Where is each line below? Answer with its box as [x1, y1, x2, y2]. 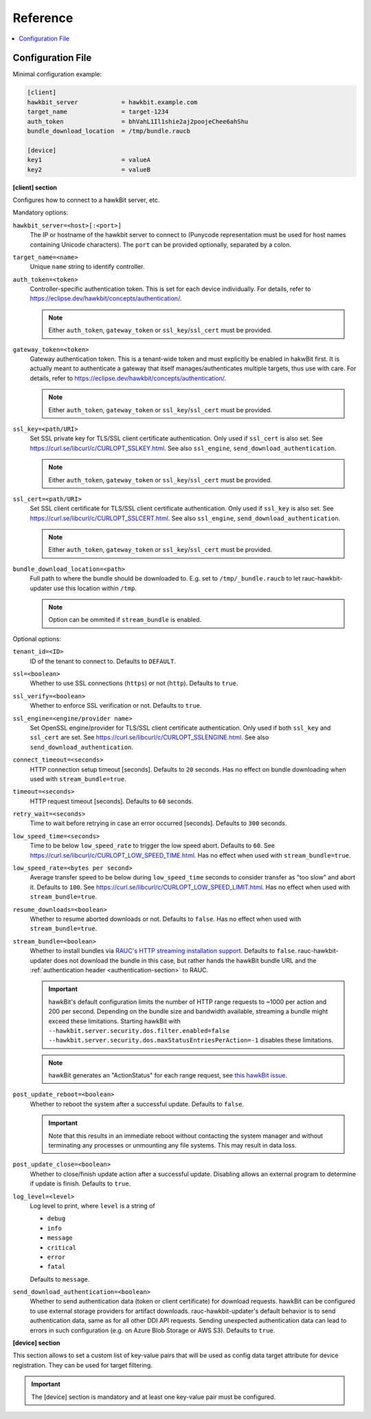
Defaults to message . [30, 1275, 90, 1283]
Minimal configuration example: [12, 70, 102, 78]
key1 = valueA [27, 156, 151, 164]
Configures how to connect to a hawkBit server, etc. [12, 196, 160, 204]
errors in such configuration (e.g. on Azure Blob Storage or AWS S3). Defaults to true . [30, 1326, 276, 1334]
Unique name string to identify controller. [30, 262, 145, 271]
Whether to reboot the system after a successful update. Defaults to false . [30, 1099, 244, 1108]
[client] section [12, 183, 58, 192]
